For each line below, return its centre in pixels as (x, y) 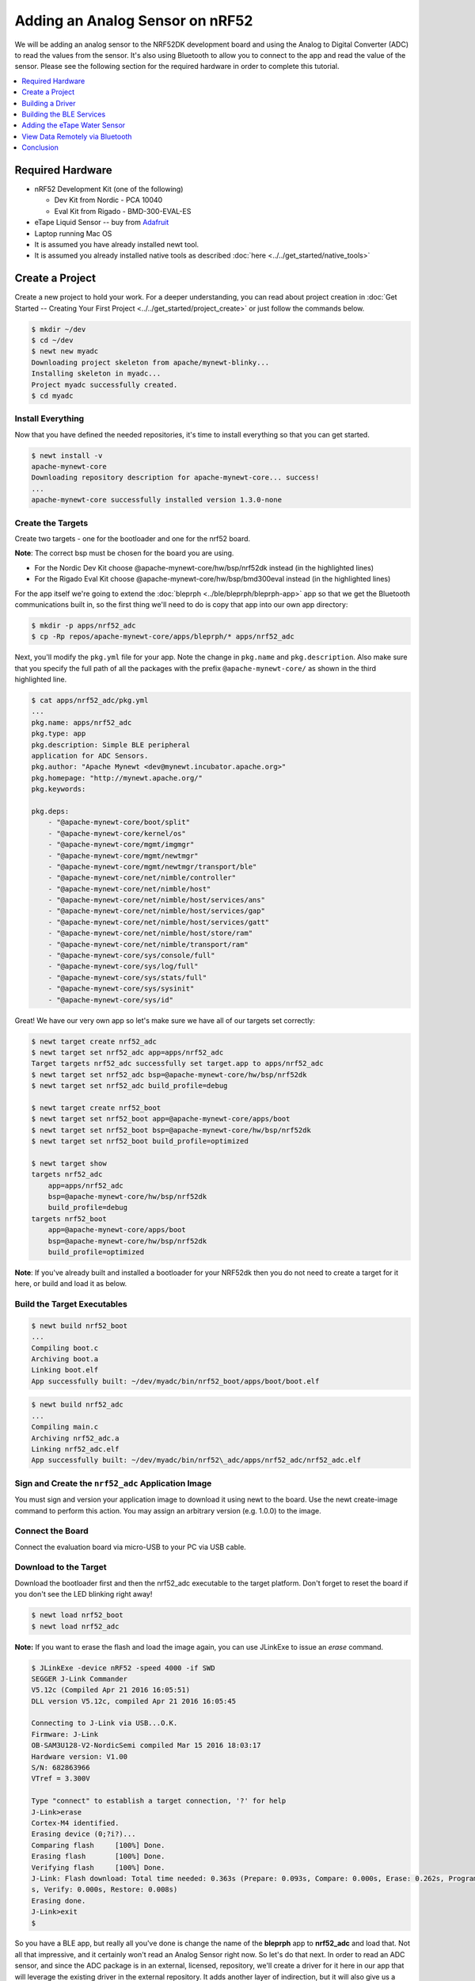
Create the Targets (51, 523)
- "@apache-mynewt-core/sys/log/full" (123, 966)
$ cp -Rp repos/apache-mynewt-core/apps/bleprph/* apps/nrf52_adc (163, 637)
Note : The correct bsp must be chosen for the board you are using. (124, 553)
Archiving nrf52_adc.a (75, 1438)
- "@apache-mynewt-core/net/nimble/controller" (142, 878)
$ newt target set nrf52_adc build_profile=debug (129, 1086)
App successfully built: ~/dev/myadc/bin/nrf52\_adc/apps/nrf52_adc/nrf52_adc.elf (196, 1460)
